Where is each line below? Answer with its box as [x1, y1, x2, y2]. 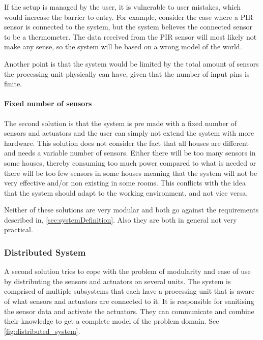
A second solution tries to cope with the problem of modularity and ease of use [4, 266, 251, 276]
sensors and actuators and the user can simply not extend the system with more [4, 128, 254, 138]
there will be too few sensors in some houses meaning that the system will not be [4, 167, 257, 178]
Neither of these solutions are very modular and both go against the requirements [4, 204, 259, 215]
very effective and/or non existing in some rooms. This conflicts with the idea [4, 177, 246, 188]
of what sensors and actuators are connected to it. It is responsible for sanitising [4, 296, 254, 306]
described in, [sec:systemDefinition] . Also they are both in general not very [4, 214, 237, 225]
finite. [4, 78, 22, 89]
